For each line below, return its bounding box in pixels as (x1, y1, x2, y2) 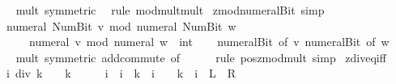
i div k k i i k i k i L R (6, 65, 236, 82)
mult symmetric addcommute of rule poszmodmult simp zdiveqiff (15, 48, 386, 65)
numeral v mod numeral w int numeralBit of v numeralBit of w (28, 33, 390, 50)
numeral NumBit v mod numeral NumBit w (6, 17, 236, 34)
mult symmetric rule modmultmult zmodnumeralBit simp (15, 2, 325, 18)
